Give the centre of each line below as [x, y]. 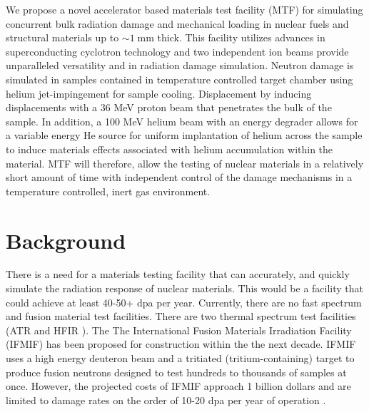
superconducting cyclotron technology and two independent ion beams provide [177, 51]
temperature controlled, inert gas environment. [108, 191]
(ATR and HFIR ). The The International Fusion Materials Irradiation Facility [179, 330]
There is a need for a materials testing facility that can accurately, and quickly [178, 274]
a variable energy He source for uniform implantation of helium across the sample [184, 135]
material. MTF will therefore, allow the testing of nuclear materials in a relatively [185, 163]
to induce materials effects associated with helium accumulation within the [170, 149]
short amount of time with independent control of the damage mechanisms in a [179, 177]
